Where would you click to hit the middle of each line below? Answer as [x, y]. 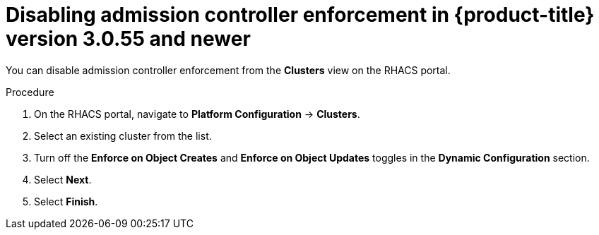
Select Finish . [66, 201]
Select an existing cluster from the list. [123, 135]
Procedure [30, 92]
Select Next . [63, 179]
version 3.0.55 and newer [128, 39]
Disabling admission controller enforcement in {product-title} [300, 15]
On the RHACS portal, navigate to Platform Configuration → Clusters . [197, 114]
